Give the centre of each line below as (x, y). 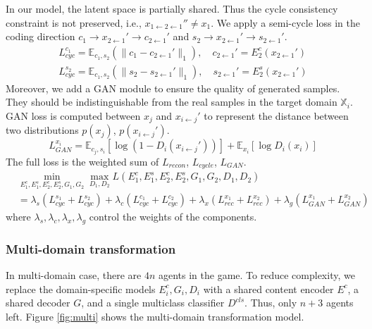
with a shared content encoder (268, 288)
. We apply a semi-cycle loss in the (285, 22)
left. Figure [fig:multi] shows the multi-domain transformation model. (155, 317)
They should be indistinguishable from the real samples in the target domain (172, 102)
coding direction (41, 36)
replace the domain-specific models (81, 288)
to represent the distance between (276, 116)
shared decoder (38, 303)
